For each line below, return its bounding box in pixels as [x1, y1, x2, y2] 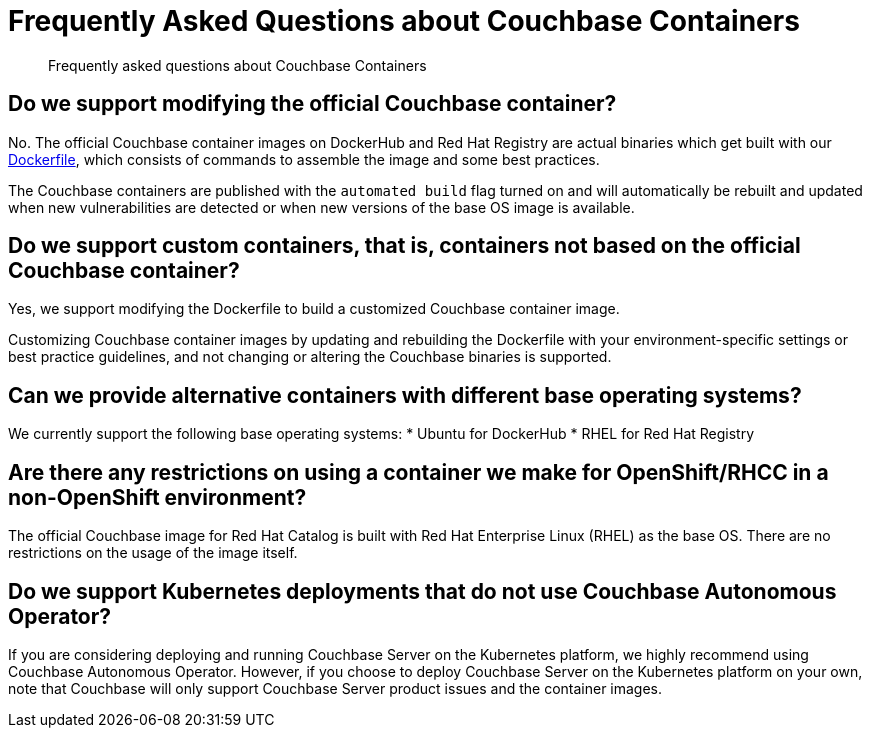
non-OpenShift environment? [8, 484, 307, 510]
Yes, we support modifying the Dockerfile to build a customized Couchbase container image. [8, 300, 620, 318]
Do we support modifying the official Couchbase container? [8, 91, 617, 117]
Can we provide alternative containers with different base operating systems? [8, 382, 802, 408]
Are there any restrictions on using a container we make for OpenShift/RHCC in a [8, 459, 829, 485]
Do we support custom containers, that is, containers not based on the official [8, 233, 801, 259]
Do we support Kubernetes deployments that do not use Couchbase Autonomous [8, 578, 837, 604]
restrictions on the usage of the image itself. [8, 544, 298, 562]
